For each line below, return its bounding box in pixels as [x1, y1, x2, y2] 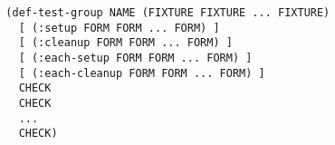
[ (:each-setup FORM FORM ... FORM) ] [18, 51, 253, 64]
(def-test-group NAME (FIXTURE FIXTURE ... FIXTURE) [5, 6, 330, 19]
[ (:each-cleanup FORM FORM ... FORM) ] [18, 66, 265, 80]
